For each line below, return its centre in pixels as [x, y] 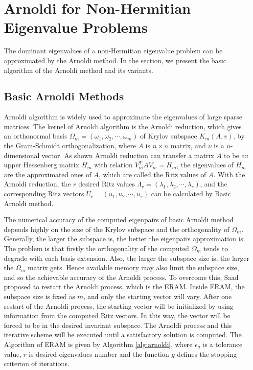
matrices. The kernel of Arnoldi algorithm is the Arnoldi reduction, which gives [123, 126]
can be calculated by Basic [191, 194]
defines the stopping [207, 354]
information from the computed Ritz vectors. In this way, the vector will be [117, 315]
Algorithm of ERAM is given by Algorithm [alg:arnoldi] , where [98, 344]
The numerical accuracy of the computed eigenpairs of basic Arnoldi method [119, 220]
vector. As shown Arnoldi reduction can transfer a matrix [128, 155]
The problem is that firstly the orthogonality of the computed [97, 248]
